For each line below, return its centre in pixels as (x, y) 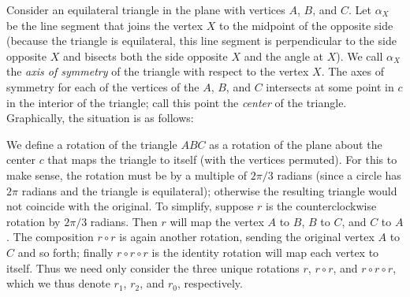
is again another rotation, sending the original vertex (247, 237)
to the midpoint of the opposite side (306, 25)
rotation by (34, 221)
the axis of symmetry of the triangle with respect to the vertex (158, 71)
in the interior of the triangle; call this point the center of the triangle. (177, 102)
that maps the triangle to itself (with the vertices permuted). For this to (222, 160)
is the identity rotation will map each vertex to (265, 252)
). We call (360, 56)
